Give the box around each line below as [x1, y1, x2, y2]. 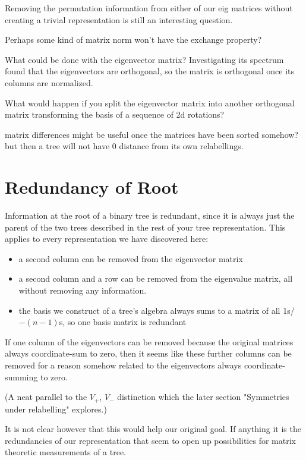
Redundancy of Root [5, 175, 179, 199]
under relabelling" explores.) [5, 402, 107, 415]
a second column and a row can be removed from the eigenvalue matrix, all [18, 272, 293, 285]
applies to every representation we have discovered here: [5, 232, 209, 245]
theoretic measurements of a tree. [5, 446, 127, 458]
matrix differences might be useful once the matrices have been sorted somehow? [5, 128, 298, 140]
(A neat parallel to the [5, 390, 87, 403]
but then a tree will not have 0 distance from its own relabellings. [5, 140, 244, 152]
